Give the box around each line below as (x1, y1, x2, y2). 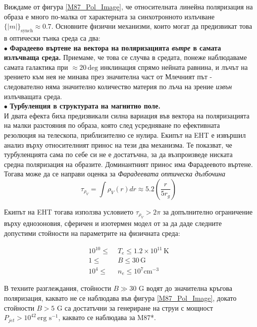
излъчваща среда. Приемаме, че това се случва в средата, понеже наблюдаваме (4, 52, 247, 62)
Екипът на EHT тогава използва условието (4, 206, 134, 217)
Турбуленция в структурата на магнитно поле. (9, 101, 160, 111)
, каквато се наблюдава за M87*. (58, 312, 156, 323)
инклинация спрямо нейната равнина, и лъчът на (100, 61, 248, 72)
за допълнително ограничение (162, 206, 253, 217)
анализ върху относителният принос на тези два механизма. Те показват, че (4, 139, 232, 150)
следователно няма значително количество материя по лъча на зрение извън (4, 81, 232, 91)
